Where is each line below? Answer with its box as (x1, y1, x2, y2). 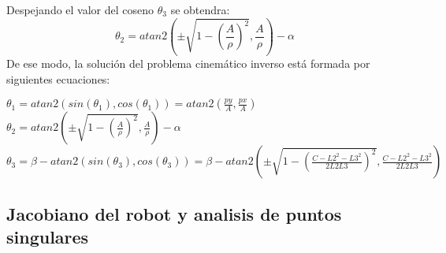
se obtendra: (170, 2, 230, 17)
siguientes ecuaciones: (6, 70, 110, 87)
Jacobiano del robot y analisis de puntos (6, 201, 342, 225)
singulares (6, 224, 89, 248)
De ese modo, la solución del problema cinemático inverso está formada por (6, 54, 370, 71)
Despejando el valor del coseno (6, 2, 154, 17)
